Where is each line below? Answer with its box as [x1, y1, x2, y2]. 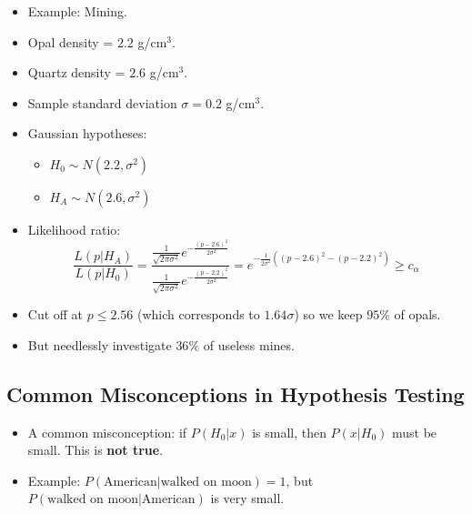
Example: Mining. [27, 2, 127, 20]
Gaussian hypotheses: [27, 124, 147, 143]
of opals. [394, 305, 441, 324]
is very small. [210, 489, 285, 508]
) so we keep [294, 305, 363, 324]
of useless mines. [203, 335, 295, 354]
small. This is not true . [27, 440, 164, 459]
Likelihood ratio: [27, 219, 121, 238]
